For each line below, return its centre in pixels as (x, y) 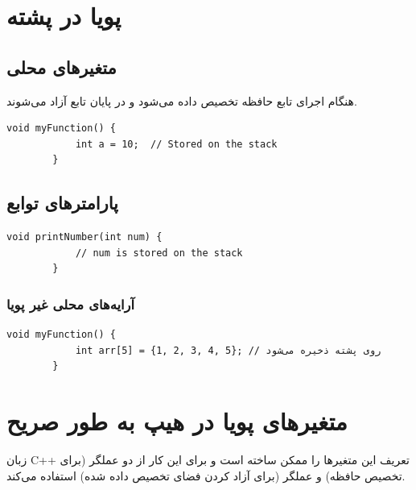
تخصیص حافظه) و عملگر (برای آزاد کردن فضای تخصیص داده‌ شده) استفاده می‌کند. (206, 475)
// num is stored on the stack (159, 253)
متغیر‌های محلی (62, 66)
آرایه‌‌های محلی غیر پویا (70, 303)
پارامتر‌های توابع (62, 203)
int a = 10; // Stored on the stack (176, 144)
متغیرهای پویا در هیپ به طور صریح (177, 421)
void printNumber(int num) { (84, 237)
